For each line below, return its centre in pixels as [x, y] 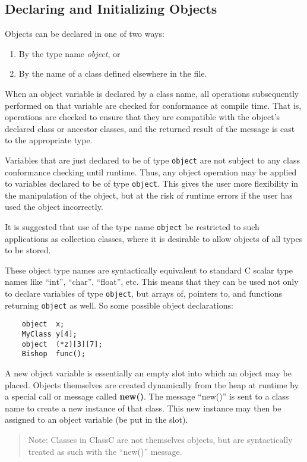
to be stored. [28, 250]
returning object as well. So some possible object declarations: [119, 305]
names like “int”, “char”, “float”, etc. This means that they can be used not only [152, 282]
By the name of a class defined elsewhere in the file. [113, 73]
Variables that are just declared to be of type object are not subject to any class [152, 160]
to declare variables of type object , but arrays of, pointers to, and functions [143, 293]
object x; [43, 324]
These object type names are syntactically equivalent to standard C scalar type [149, 270]
